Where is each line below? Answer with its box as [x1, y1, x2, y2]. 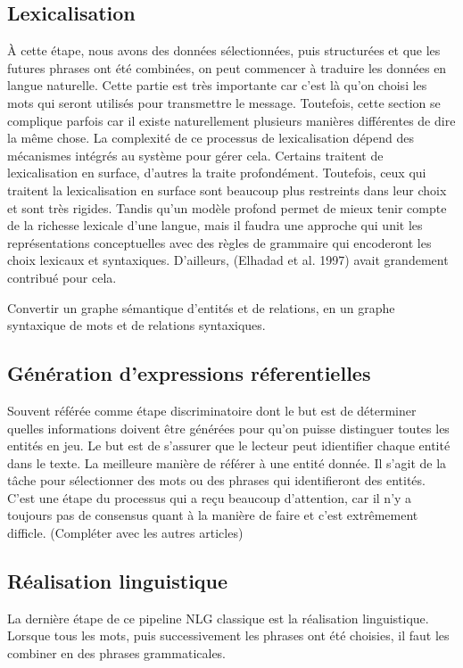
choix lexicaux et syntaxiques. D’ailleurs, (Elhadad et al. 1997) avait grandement [7, 251, 449, 269]
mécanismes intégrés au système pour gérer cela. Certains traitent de [7, 145, 384, 164]
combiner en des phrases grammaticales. [7, 644, 226, 663]
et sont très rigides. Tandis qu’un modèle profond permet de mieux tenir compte [7, 198, 447, 217]
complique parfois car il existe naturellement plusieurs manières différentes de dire [7, 111, 456, 129]
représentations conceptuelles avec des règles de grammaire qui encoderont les [7, 233, 432, 252]
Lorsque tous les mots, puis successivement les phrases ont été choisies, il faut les [7, 626, 450, 645]
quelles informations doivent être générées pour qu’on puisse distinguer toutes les [7, 418, 450, 437]
